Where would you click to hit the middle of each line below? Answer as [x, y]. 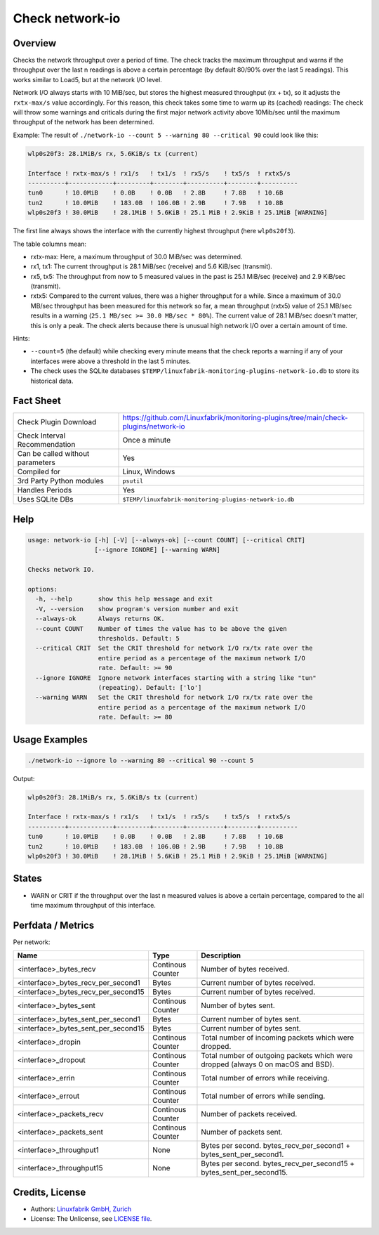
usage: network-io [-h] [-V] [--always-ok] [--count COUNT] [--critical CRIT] [166, 540]
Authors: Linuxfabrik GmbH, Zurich [81, 1209]
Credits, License [49, 1192]
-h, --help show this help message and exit [124, 599]
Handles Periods [45, 490]
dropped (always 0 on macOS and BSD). [268, 1064]
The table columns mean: [50, 244]
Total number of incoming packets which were [278, 1038]
